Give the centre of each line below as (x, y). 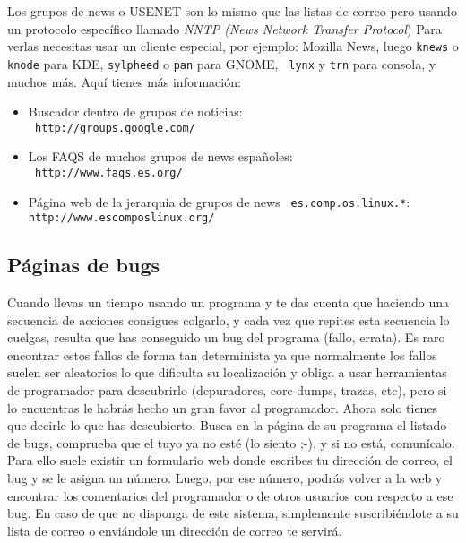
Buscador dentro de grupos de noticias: (135, 112)
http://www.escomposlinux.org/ (121, 218)
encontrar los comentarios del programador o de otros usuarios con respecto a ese (230, 495)
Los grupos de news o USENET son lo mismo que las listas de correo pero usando (232, 11)
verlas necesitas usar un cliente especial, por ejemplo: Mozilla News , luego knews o (233, 46)
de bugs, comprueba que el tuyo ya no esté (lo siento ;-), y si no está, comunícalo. (231, 442)
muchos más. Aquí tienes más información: (124, 81)
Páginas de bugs (84, 265)
